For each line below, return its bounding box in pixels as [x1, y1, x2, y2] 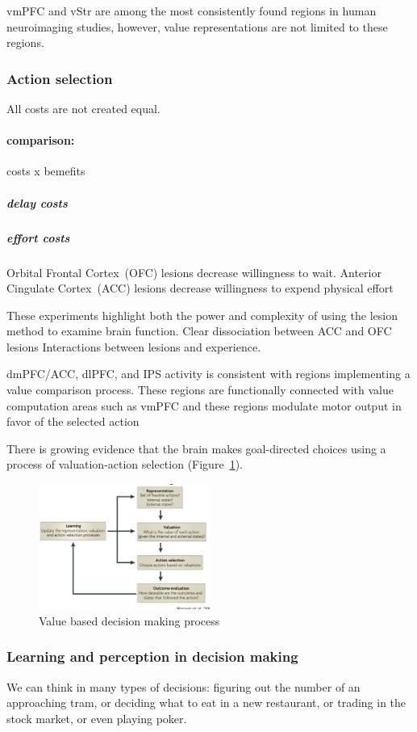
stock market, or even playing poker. [6, 709, 187, 726]
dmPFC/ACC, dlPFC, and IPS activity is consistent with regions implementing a [6, 365, 411, 382]
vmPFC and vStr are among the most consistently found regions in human [6, 2, 377, 19]
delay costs [6, 194, 68, 211]
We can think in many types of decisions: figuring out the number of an [6, 678, 361, 695]
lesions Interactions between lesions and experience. [6, 338, 261, 355]
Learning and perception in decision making [6, 646, 298, 667]
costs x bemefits [6, 162, 85, 179]
